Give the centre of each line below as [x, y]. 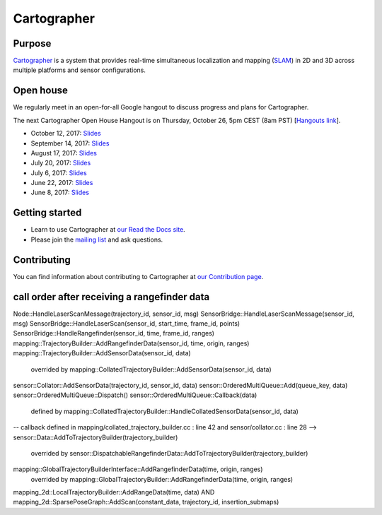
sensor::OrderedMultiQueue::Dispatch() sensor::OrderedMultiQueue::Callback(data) [135, 395]
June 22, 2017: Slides [62, 183]
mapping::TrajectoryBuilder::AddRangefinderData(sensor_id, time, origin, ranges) [131, 343]
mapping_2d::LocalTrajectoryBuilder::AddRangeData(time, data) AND [114, 492]
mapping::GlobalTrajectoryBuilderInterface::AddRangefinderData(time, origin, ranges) [138, 469]
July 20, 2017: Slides [61, 163]
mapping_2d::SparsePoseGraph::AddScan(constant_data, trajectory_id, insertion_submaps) [146, 502]
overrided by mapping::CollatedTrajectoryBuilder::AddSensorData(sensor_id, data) [151, 369]
